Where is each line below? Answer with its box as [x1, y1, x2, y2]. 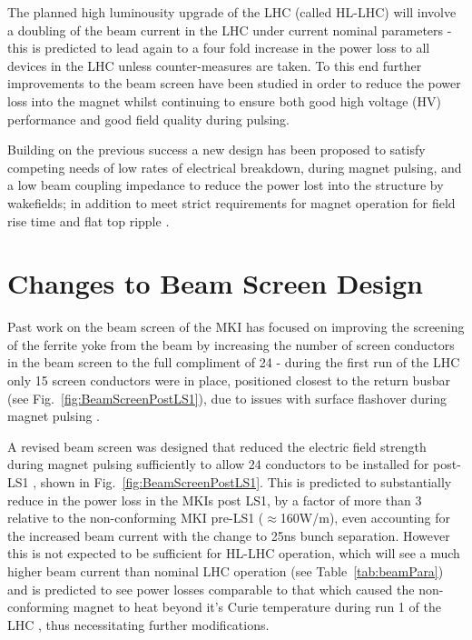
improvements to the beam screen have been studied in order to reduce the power [7, 74, 461, 93]
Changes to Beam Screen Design [7, 265, 423, 302]
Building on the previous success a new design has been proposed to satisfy [7, 140, 426, 159]
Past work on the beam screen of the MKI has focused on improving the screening [7, 317, 465, 336]
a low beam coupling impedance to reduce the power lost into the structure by [7, 175, 444, 195]
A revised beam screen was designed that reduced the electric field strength [7, 436, 427, 455]
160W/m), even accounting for [280, 508, 450, 527]
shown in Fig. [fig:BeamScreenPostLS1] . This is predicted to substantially [40, 473, 452, 491]
